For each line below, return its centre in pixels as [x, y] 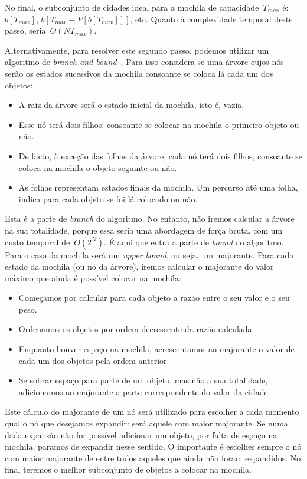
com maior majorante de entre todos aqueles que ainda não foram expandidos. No [153, 457]
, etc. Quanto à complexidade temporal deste [211, 19]
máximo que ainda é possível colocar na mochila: [93, 278]
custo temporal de [37, 242]
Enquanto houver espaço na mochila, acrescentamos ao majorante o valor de [156, 349]
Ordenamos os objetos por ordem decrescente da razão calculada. [136, 329]
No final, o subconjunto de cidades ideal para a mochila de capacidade [132, 7]
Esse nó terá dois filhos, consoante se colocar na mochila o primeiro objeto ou [159, 124]
